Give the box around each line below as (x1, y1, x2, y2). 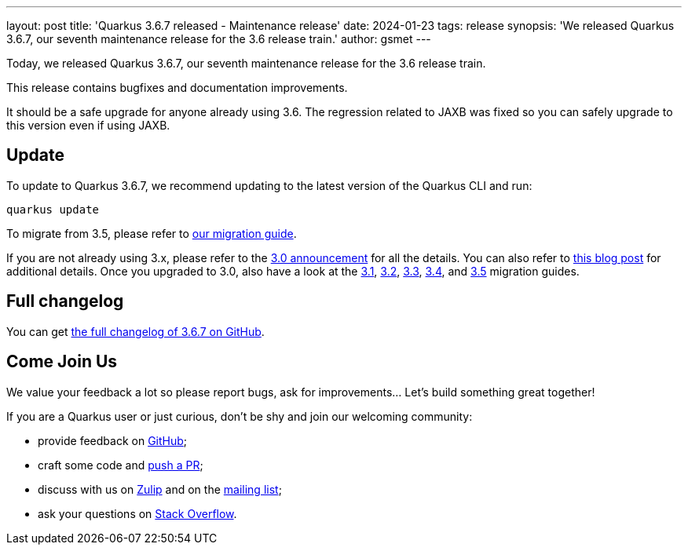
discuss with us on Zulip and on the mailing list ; (38, 482, 282, 496)
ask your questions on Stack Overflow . (38, 506, 237, 520)
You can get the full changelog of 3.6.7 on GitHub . (6, 324, 265, 338)
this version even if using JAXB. (6, 119, 170, 132)
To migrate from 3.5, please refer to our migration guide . (6, 226, 297, 240)
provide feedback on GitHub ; (38, 433, 188, 447)
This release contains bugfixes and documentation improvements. (6, 81, 348, 94)
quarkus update (6, 203, 100, 216)
